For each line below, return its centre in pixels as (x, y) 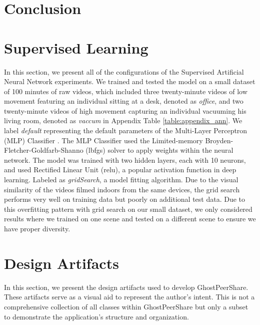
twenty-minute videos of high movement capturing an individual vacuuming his (125, 110)
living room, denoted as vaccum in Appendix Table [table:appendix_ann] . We (123, 120)
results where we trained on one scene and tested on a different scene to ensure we (130, 219)
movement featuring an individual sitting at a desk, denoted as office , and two (124, 101)
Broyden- (219, 140)
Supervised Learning (76, 47)
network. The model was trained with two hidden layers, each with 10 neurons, (125, 159)
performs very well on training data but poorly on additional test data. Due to (125, 199)
